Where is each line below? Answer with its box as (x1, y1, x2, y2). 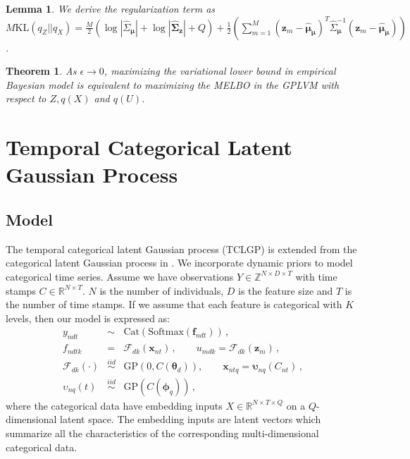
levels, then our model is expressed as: (6, 310, 170, 325)
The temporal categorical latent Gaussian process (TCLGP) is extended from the (6, 241, 357, 256)
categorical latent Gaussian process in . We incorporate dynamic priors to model (6, 255, 353, 270)
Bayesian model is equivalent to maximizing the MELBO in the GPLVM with (6, 77, 340, 92)
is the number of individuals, (99, 283, 224, 298)
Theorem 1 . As (6, 63, 77, 78)
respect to (6, 91, 46, 106)
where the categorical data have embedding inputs (6, 398, 223, 412)
